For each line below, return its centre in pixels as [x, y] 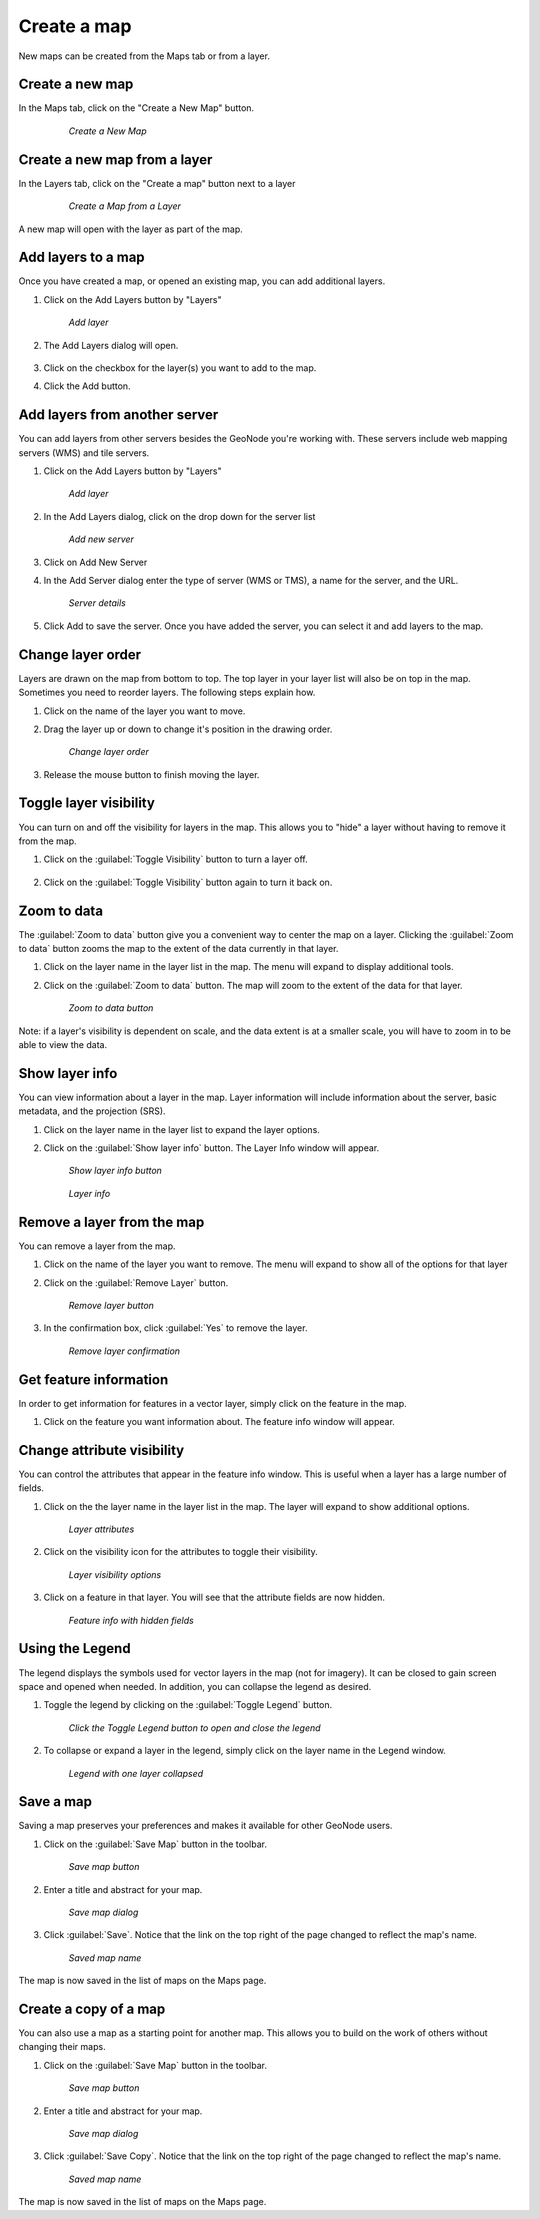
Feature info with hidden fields [131, 1620]
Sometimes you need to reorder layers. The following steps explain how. [167, 692]
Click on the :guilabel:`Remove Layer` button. [136, 1282]
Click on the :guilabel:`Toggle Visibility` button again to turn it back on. [188, 882]
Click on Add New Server [95, 562]
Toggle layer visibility [86, 803]
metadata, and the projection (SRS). [92, 1111]
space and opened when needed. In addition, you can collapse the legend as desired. [195, 1686]
